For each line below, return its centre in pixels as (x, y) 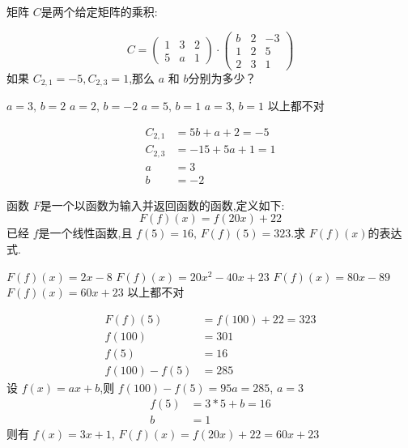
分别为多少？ (222, 77)
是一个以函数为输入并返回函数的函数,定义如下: (162, 205)
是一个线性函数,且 (85, 233)
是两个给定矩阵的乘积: (99, 11)
